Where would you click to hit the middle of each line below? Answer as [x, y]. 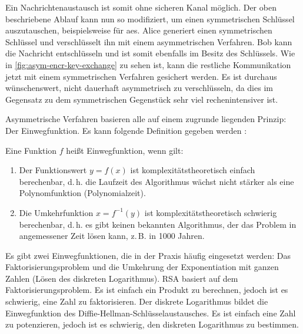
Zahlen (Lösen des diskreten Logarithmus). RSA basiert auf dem [122, 278]
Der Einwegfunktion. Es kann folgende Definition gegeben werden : [126, 130]
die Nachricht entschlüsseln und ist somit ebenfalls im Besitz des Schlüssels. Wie [150, 53]
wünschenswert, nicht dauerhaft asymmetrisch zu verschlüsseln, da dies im [139, 88]
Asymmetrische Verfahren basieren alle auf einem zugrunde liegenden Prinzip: [146, 119]
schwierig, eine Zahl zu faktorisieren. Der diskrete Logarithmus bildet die [137, 301]
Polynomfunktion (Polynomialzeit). [82, 193]
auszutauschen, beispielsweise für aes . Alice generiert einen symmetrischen [139, 30]
